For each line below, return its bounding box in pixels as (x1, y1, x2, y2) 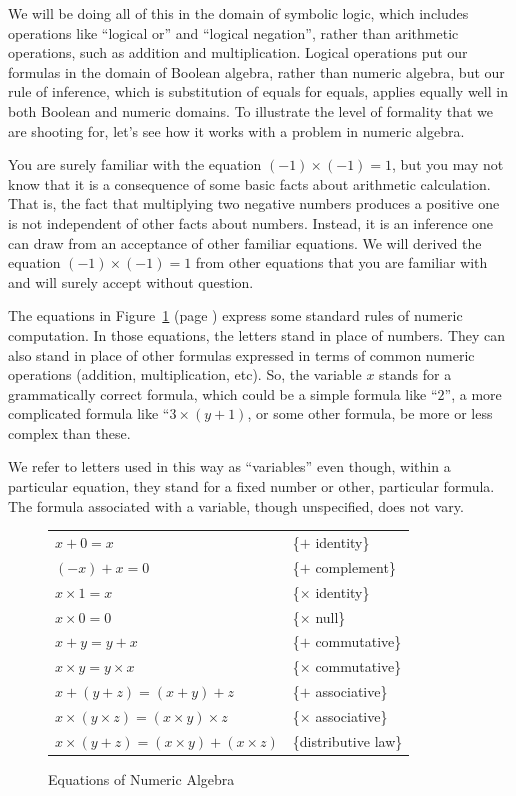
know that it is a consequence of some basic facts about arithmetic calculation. (8, 173, 491, 194)
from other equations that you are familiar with (195, 252, 488, 273)
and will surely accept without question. (8, 271, 254, 292)
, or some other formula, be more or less (247, 403, 493, 424)
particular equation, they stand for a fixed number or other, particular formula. (8, 476, 495, 497)
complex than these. (8, 422, 131, 443)
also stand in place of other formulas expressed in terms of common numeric (8, 344, 475, 365)
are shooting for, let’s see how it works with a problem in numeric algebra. (8, 120, 465, 141)
